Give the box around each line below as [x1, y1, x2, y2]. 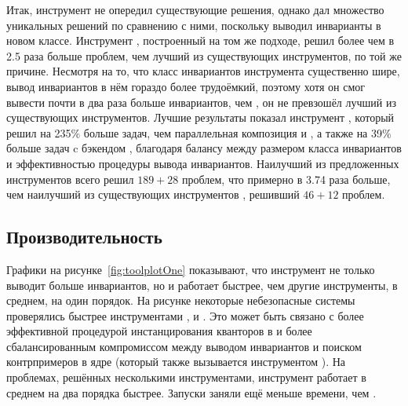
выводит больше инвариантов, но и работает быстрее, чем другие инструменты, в [6, 276, 398, 293]
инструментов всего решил [6, 170, 134, 187]
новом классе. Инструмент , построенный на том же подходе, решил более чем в [6, 32, 395, 49]
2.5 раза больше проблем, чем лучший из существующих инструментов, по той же [6, 47, 402, 64]
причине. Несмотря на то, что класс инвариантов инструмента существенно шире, [6, 63, 400, 79]
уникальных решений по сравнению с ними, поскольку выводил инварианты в [6, 16, 381, 33]
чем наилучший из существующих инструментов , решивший [6, 186, 300, 203]
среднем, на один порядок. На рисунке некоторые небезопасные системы [6, 292, 355, 309]
